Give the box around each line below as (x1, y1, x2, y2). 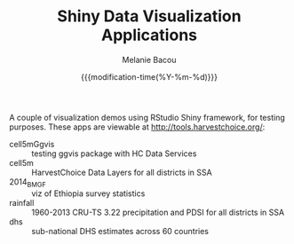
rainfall (9, 197, 35, 208)
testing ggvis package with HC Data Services (31, 148, 197, 159)
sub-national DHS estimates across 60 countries (31, 225, 209, 236)
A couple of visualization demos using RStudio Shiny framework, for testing (9, 112, 286, 122)
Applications (100, 25, 198, 45)
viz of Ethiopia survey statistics (31, 188, 146, 199)
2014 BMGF (9, 176, 46, 189)
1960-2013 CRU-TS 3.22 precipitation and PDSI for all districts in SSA (31, 207, 285, 217)
